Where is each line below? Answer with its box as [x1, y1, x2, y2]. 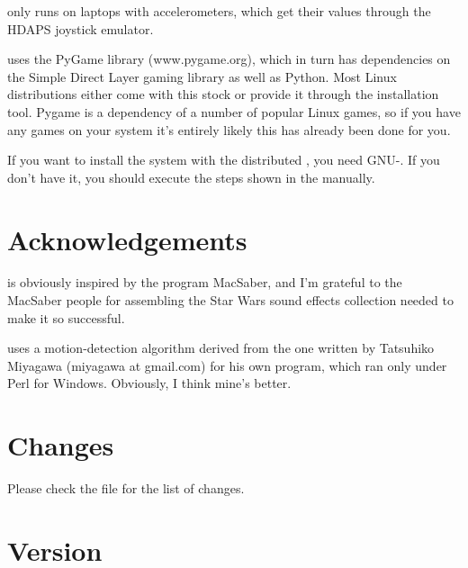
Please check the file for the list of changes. [7, 479, 245, 498]
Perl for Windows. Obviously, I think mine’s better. [7, 374, 292, 392]
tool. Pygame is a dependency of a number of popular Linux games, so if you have [7, 102, 461, 121]
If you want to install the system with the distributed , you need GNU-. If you [7, 150, 440, 169]
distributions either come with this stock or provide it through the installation [7, 85, 439, 104]
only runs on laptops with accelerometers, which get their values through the [7, 2, 431, 20]
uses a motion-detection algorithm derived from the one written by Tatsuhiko [7, 338, 435, 357]
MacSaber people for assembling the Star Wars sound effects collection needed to [7, 291, 454, 310]
